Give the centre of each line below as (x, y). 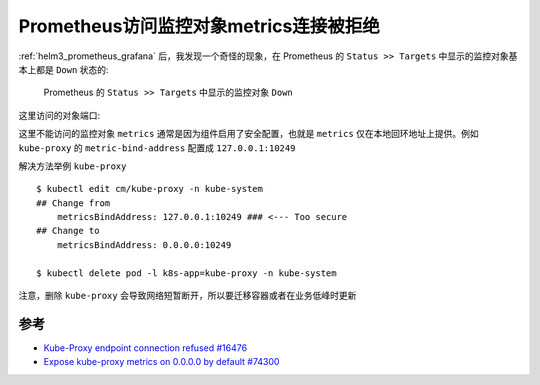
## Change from (73, 203)
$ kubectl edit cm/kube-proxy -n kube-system (150, 189)
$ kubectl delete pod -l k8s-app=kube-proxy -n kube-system (186, 273)
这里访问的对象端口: (59, 115)
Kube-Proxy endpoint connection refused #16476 (145, 347)
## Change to (68, 231)
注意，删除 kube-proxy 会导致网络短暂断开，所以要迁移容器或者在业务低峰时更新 (187, 296)
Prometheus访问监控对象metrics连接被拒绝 (199, 26)
